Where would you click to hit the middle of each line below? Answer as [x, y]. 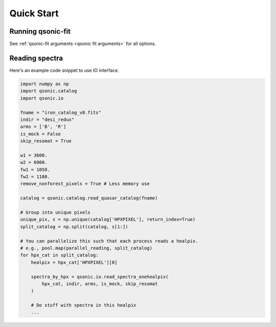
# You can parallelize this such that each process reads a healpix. [109, 241]
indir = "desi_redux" [47, 119]
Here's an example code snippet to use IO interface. [64, 70]
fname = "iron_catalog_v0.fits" [61, 112]
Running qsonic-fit [40, 31]
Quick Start [34, 13]
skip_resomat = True [46, 141]
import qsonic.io [42, 98]
